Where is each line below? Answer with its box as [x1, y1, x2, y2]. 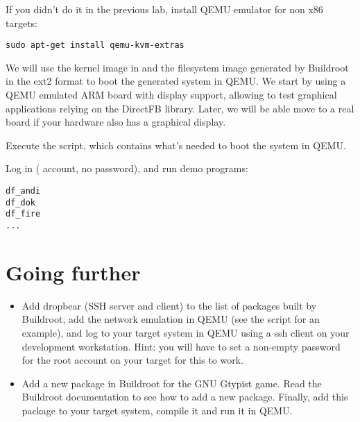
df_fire [6, 209, 41, 219]
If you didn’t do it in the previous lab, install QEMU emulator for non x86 [6, 2, 323, 16]
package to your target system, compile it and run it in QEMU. [22, 403, 293, 417]
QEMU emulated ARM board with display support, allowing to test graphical [6, 87, 337, 102]
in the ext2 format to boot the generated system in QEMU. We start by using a [6, 74, 346, 88]
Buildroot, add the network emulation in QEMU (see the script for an [22, 312, 320, 326]
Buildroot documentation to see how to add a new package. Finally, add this [22, 389, 348, 404]
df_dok [6, 197, 35, 208]
